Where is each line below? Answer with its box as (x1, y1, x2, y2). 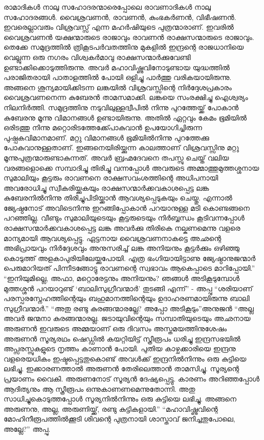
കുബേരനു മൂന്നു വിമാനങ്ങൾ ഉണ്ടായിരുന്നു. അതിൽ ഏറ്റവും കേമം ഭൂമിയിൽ (4, 112, 247, 123)
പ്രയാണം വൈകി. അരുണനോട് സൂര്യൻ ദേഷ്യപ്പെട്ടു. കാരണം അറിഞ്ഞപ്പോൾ (4, 373, 260, 384)
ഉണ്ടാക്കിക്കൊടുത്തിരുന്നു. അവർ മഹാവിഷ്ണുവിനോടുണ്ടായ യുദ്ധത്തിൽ (4, 62, 230, 72)
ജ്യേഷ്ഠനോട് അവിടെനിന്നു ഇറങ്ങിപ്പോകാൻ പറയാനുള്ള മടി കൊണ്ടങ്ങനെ (4, 202, 250, 213)
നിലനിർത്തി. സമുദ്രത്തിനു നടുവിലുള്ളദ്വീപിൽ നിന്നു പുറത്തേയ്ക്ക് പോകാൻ (4, 102, 239, 112)
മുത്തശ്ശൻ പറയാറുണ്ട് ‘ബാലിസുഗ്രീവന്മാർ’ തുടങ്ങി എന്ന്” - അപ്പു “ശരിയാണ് (4, 283, 253, 293)
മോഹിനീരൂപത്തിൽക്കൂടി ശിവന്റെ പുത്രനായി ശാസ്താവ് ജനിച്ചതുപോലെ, (4, 413, 235, 424)
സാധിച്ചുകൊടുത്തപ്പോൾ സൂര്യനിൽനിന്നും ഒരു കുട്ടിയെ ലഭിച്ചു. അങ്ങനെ (4, 393, 237, 404)
